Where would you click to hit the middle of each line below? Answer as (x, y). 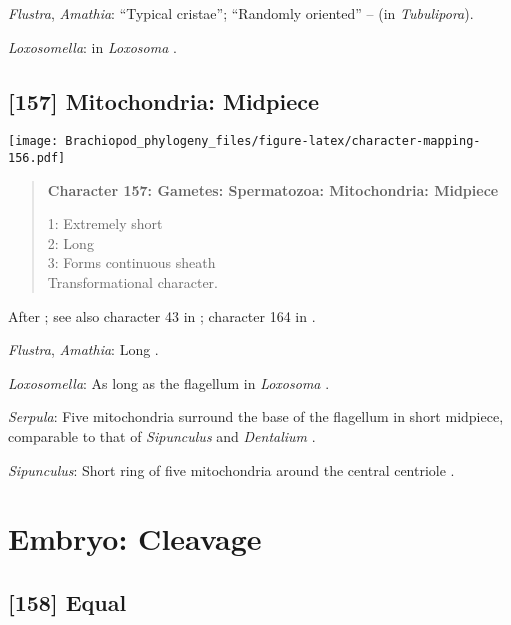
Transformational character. (132, 282)
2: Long (70, 242)
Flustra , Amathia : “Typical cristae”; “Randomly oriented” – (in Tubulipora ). (241, 13)
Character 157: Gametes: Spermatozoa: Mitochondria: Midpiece (273, 189)
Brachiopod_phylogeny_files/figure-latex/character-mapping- (273, 141)
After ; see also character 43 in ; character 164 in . (162, 315)
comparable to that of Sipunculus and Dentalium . (162, 436)
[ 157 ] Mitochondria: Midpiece (164, 100)
